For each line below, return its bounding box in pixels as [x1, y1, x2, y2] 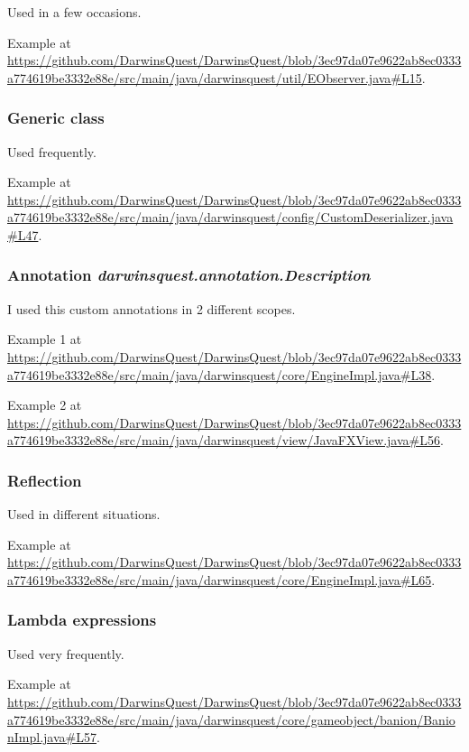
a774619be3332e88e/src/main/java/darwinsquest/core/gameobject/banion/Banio [7, 710, 455, 729]
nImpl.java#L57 [7, 728, 97, 747]
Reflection [7, 469, 82, 491]
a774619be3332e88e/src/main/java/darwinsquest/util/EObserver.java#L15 [7, 68, 422, 87]
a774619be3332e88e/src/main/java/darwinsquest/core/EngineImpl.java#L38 [7, 365, 432, 384]
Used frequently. [7, 142, 97, 161]
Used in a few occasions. [7, 3, 142, 21]
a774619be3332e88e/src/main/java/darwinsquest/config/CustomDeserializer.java [7, 208, 454, 227]
